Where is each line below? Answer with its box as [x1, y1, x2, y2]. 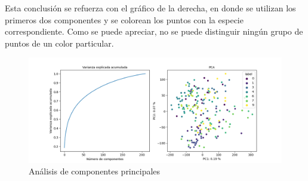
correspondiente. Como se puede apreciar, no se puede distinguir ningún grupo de [5, 25, 303, 38]
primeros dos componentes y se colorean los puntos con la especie [5, 13, 244, 26]
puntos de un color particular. [5, 36, 114, 49]
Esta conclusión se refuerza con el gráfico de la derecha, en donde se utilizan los [5, 2, 296, 14]
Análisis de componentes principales [29, 165, 161, 177]
